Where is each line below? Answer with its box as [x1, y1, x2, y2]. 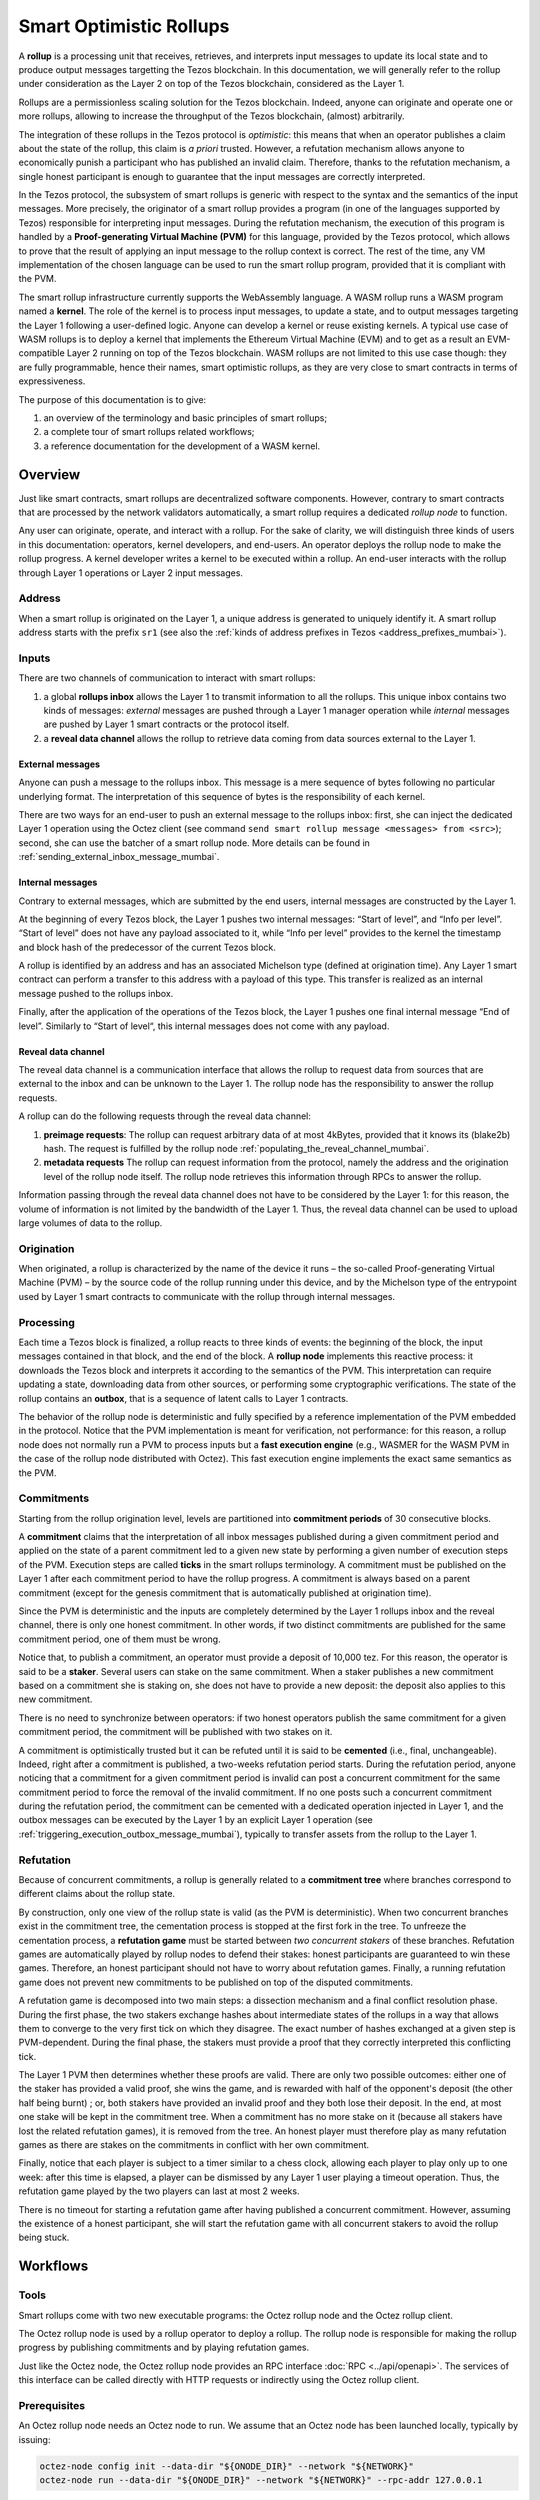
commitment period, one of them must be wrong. [18, 1633, 221, 1645]
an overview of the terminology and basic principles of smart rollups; [43, 411, 328, 424]
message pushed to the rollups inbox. [18, 987, 174, 999]
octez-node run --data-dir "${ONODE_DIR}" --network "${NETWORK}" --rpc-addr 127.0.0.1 [39, 2475, 483, 2486]
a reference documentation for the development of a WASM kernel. [43, 440, 321, 452]
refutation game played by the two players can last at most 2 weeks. [18, 2185, 300, 2197]
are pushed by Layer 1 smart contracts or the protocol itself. [43, 718, 290, 730]
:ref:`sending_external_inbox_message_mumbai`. [18, 851, 220, 863]
